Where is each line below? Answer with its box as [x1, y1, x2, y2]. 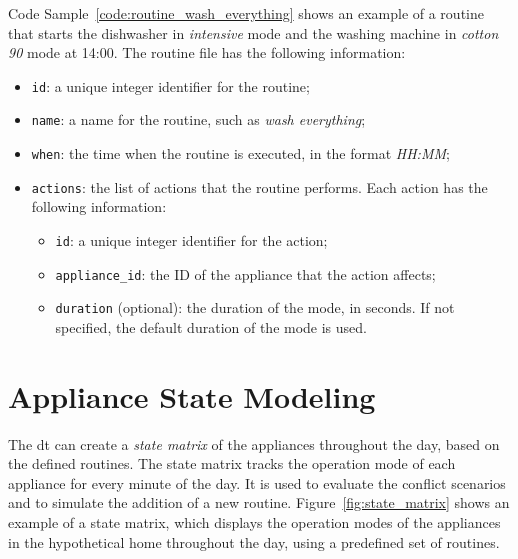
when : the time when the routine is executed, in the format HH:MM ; [31, 143, 450, 164]
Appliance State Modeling [8, 375, 376, 416]
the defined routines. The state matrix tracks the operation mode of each [8, 453, 456, 474]
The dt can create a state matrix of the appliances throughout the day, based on [8, 433, 500, 454]
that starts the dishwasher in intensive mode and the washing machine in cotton [8, 22, 499, 43]
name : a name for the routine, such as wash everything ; [31, 109, 366, 130]
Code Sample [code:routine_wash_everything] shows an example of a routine [8, 3, 484, 23]
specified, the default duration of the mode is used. [55, 316, 367, 337]
